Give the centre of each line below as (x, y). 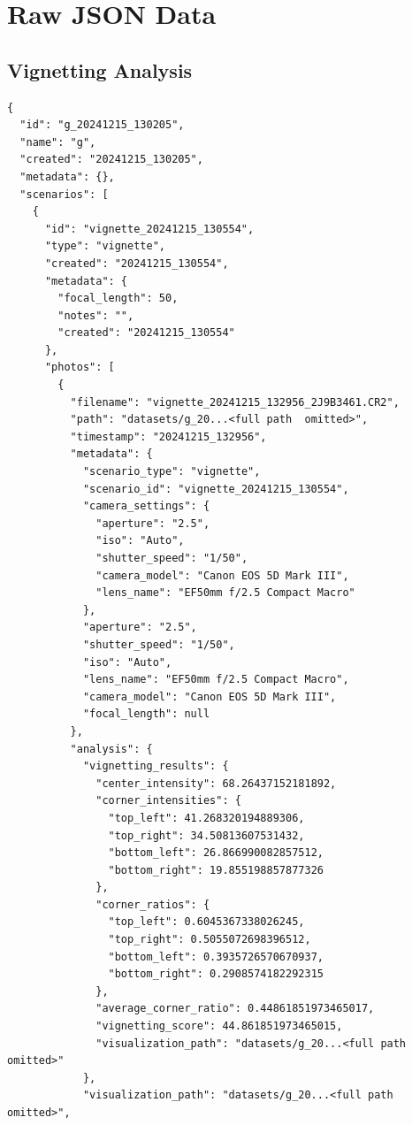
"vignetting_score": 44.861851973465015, (219, 1026)
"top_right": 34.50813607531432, (206, 835)
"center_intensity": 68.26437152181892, (216, 783)
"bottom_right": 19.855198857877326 (216, 870)
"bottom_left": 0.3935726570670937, (216, 957)
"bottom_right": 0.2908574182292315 (216, 974)
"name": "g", (58, 142)
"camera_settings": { (146, 506)
